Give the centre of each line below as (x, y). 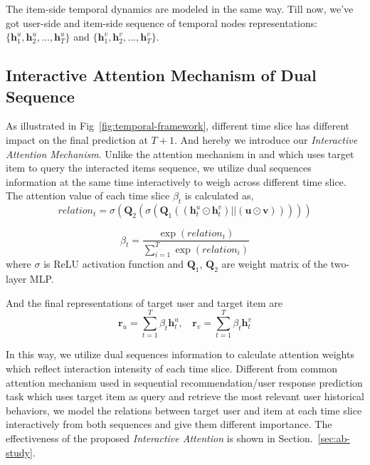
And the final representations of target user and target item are (144, 302)
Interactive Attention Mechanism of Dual (161, 75)
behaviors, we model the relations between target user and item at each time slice (184, 410)
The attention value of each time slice (88, 195)
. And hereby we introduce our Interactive (266, 139)
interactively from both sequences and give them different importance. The (169, 424)
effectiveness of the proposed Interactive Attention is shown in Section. (159, 438)
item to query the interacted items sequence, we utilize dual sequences (159, 168)
